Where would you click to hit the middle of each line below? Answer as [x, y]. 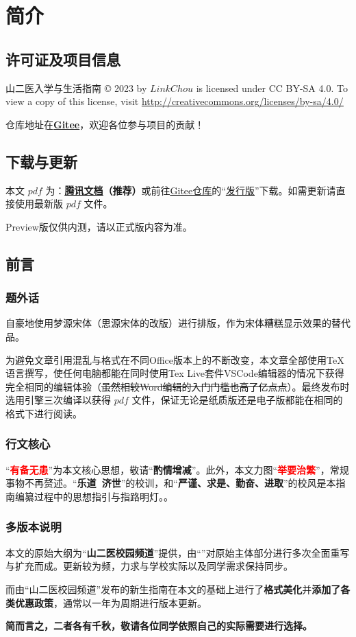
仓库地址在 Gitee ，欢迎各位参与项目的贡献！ [105, 124]
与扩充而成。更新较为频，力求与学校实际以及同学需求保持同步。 [149, 566]
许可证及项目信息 [63, 59]
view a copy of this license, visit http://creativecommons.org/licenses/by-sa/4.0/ [175, 101]
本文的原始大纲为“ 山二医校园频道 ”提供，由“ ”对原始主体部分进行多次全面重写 [178, 552]
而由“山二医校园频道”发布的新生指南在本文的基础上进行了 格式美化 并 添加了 [173, 589]
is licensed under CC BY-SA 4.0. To [272, 88]
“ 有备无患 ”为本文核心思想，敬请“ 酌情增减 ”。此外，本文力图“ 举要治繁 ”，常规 [177, 469]
